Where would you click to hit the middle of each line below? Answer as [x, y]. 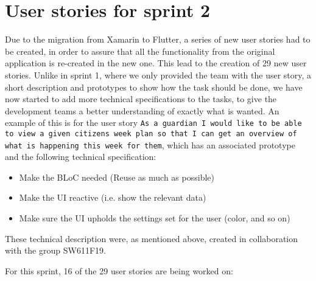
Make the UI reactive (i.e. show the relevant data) [113, 197]
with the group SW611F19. [55, 250]
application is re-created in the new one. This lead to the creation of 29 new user [156, 63]
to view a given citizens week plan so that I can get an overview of [151, 134]
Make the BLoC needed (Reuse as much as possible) [117, 177]
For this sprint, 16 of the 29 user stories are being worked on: [119, 270]
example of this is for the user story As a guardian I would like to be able [153, 123]
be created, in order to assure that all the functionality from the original [140, 51]
